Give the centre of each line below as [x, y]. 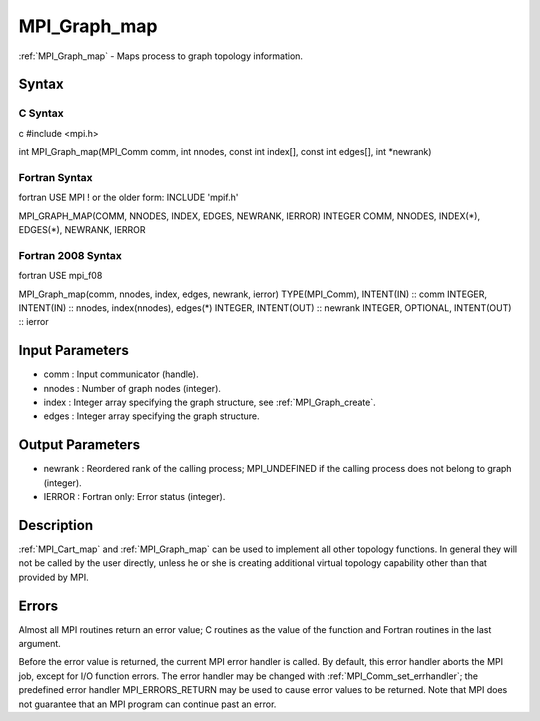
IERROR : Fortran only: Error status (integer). [134, 497]
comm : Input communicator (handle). [121, 374]
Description [56, 525]
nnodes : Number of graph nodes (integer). [132, 388]
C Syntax [41, 113]
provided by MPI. [53, 577]
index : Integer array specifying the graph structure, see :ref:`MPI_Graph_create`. [210, 402]
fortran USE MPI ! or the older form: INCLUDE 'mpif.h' [128, 197]
